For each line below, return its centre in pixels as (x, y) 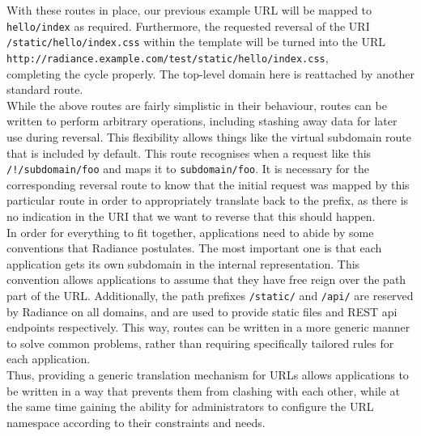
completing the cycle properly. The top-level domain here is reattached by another (210, 73)
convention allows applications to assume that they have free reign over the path (206, 279)
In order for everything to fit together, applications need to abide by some (190, 232)
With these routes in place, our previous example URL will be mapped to (189, 10)
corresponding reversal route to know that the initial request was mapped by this (208, 184)
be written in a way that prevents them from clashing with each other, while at (204, 390)
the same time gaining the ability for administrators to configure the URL (190, 406)
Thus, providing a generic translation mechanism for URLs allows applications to (208, 374)
